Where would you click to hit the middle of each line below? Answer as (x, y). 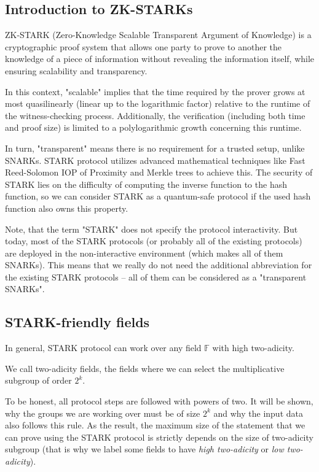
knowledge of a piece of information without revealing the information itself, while (160, 59)
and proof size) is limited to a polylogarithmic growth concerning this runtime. (153, 127)
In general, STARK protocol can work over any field (103, 348)
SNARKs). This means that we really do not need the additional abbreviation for (159, 265)
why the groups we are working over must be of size (103, 413)
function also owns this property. (67, 208)
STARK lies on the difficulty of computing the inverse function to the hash (146, 184)
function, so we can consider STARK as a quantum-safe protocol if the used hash (158, 196)
